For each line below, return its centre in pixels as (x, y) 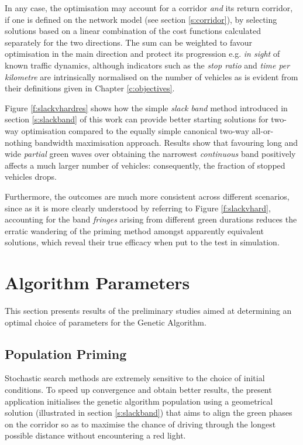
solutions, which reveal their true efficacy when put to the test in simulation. (142, 242)
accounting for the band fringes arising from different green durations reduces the (151, 219)
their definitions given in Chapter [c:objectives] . (90, 88)
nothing (18, 142)
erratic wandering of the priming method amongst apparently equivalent (134, 230)
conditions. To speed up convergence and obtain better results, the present (138, 389)
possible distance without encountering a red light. (95, 435)
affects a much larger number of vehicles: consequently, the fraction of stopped (145, 165)
